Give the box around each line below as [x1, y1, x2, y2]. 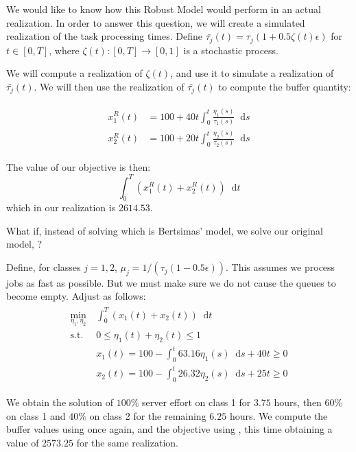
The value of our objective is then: [6, 160, 151, 174]
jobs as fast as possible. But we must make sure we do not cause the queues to [6, 275, 336, 289]
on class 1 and [6, 408, 66, 423]
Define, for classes [6, 260, 81, 274]
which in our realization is [6, 200, 116, 215]
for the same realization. [76, 436, 178, 450]
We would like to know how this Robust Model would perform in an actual [6, 2, 321, 16]
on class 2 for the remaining [89, 408, 206, 423]
